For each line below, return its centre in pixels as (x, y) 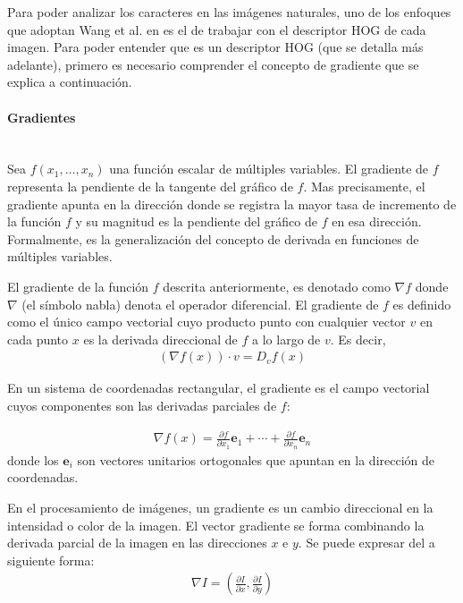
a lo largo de (286, 339)
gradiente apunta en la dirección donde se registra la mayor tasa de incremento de (232, 204)
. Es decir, (358, 339)
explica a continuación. (70, 82)
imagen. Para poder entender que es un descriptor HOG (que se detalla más (215, 47)
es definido (422, 304)
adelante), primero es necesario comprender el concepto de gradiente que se (213, 64)
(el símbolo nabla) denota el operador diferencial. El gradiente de (200, 304)
